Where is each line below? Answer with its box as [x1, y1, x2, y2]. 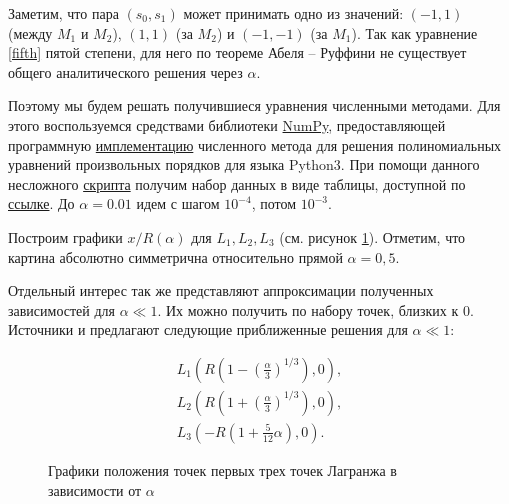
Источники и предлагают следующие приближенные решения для [8, 319, 408, 340]
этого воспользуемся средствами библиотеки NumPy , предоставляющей [8, 114, 446, 135]
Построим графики [8, 226, 123, 247]
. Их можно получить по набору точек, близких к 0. [157, 299, 474, 320]
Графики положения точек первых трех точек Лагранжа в [48, 460, 397, 480]
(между [8, 22, 53, 43]
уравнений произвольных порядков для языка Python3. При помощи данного [8, 154, 480, 175]
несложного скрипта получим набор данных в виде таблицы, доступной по [8, 173, 466, 194]
